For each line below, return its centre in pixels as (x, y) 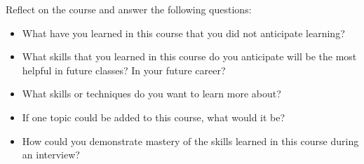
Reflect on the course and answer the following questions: (129, 9)
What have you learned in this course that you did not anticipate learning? (183, 33)
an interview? (51, 155)
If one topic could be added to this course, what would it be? (154, 117)
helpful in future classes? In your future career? (124, 70)
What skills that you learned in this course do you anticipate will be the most (189, 56)
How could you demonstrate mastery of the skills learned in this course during (190, 141)
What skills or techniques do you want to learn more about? (151, 94)
